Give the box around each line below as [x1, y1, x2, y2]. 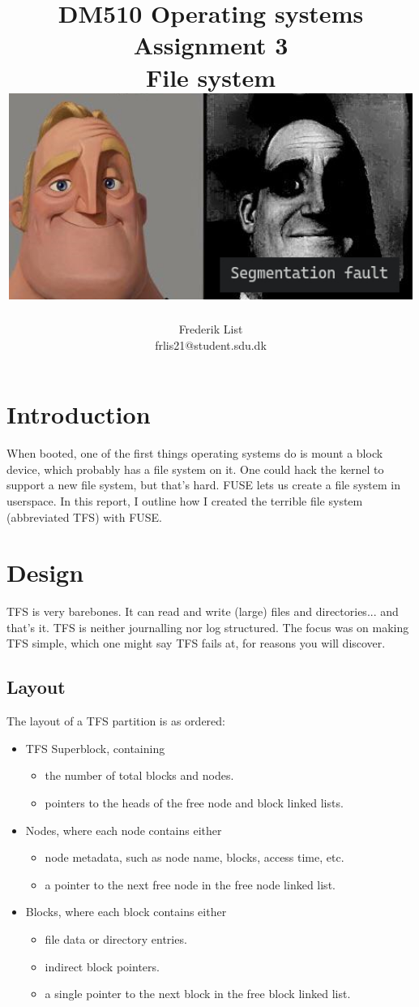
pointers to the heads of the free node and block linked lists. [45, 794, 344, 811]
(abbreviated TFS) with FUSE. [6, 508, 162, 525]
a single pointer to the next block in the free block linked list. [45, 985, 351, 1002]
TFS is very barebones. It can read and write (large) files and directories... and [6, 603, 399, 620]
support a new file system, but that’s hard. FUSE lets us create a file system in [6, 476, 401, 493]
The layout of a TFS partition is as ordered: [6, 712, 225, 729]
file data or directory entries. [45, 930, 187, 947]
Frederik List [178, 321, 243, 338]
